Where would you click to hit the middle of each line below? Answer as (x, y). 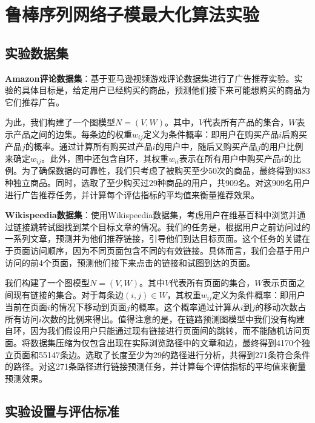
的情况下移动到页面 (88, 307)
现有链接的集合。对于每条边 (68, 294)
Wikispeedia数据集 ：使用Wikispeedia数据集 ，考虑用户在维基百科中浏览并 (151, 215)
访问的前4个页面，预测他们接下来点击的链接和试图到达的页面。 (130, 262)
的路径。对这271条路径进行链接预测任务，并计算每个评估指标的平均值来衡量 (155, 366)
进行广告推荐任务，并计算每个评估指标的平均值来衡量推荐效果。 (132, 194)
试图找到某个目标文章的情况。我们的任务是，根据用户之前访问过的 (178, 226)
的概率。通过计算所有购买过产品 (89, 146)
